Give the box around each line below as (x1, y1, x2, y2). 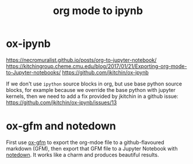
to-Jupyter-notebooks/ (6, 69, 61, 76)
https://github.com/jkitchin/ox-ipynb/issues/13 (6, 98, 117, 106)
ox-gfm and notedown (6, 119, 117, 133)
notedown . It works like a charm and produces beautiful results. (6, 151, 159, 158)
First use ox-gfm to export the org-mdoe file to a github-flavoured (6, 139, 164, 146)
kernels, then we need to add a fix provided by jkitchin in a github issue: (6, 93, 179, 100)
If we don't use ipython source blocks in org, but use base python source (6, 80, 183, 87)
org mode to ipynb (52, 4, 143, 18)
